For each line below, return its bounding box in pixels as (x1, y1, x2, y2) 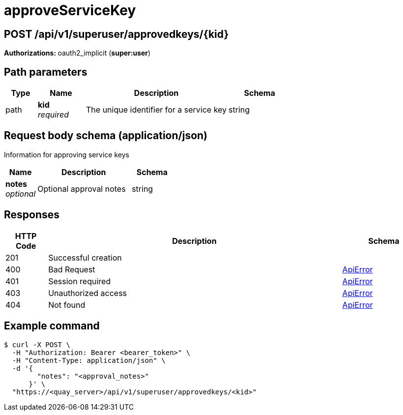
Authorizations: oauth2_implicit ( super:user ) (4, 49, 151, 58)
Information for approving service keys (4, 150, 129, 159)
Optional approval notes (37, 183, 126, 194)
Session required (48, 276, 111, 286)
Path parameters (4, 65, 87, 78)
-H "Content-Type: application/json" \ (12, 356, 166, 364)
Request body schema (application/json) (4, 129, 208, 142)
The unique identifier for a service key (86, 105, 227, 115)
